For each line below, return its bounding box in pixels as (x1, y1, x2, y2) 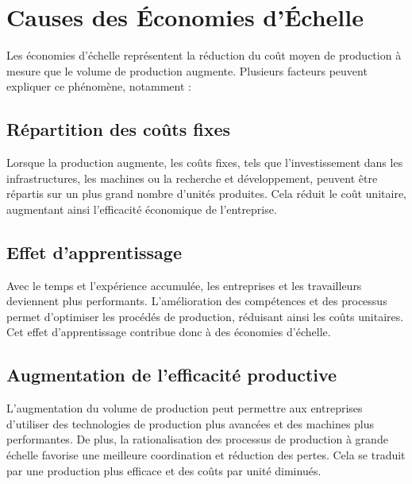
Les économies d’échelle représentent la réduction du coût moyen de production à (6, 47, 402, 64)
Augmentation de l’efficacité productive (6, 362, 337, 387)
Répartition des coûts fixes (6, 117, 231, 141)
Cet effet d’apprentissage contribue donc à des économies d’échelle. (6, 323, 331, 340)
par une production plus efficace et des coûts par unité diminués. (6, 462, 322, 478)
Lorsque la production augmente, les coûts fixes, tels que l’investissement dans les (6, 154, 403, 171)
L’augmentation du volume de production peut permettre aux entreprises (6, 400, 363, 416)
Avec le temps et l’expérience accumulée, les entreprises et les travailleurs (6, 277, 362, 293)
